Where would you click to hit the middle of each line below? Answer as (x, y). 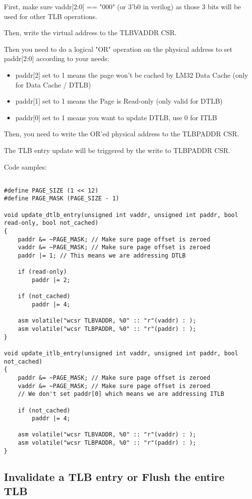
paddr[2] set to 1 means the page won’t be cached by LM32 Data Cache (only (132, 75)
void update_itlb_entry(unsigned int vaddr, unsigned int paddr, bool (121, 353)
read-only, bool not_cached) (51, 223)
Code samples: (25, 166)
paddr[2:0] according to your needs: (57, 58)
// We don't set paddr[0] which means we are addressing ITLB (121, 394)
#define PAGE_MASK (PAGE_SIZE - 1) (62, 199)
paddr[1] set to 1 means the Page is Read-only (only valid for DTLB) (119, 101)
